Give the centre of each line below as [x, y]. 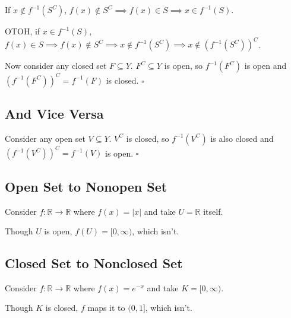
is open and [265, 66]
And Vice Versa [54, 113]
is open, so [183, 66]
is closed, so [148, 138]
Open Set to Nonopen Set [86, 186]
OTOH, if [23, 31]
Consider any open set [45, 138]
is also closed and [242, 138]
